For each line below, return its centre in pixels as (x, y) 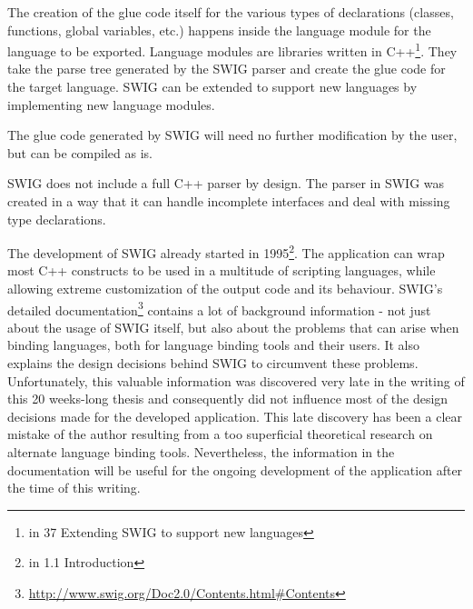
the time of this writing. (74, 488)
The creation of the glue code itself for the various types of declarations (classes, (231, 12)
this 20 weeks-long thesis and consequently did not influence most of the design (228, 399)
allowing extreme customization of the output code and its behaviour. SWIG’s (225, 289)
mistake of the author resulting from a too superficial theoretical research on (220, 434)
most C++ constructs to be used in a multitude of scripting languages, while (222, 270)
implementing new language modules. (111, 104)
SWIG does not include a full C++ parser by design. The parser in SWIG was (226, 183)
